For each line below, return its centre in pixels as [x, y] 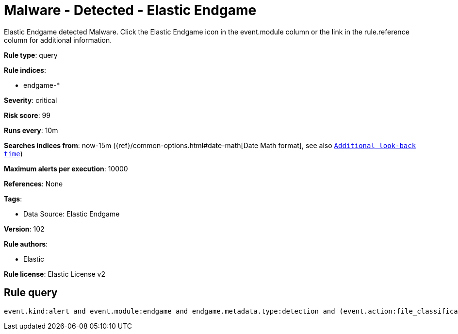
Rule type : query [31, 55]
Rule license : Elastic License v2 [55, 274]
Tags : [13, 199]
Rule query [31, 293]
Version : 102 [24, 229]
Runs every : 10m [31, 130]
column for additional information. [58, 40]
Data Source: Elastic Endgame [72, 214]
